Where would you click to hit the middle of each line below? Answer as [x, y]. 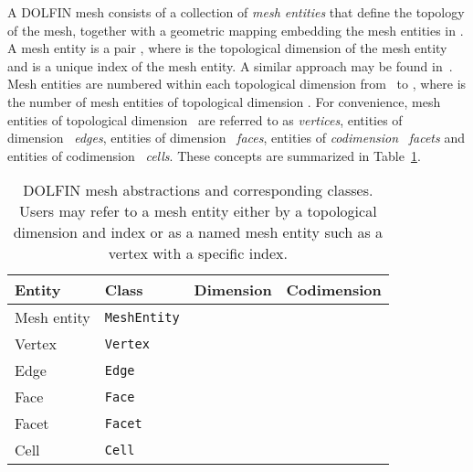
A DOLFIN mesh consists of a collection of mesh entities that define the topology [236, 12]
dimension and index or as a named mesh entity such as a [198, 232]
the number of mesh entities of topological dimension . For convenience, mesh [224, 101]
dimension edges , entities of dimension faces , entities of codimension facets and [236, 138]
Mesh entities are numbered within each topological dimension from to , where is [237, 84]
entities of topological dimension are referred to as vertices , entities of [205, 119]
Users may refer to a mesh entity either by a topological [198, 211]
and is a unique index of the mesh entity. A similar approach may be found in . [230, 65]
